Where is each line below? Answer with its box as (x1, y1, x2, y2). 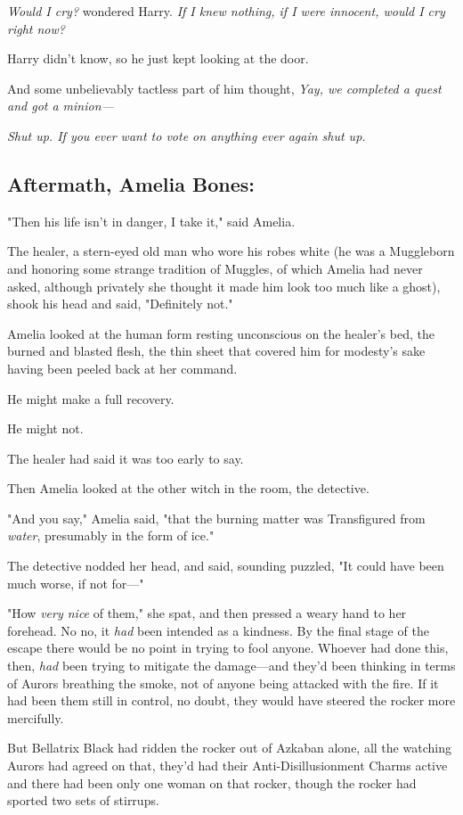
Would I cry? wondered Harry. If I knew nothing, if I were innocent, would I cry (7, 2, 445, 20)
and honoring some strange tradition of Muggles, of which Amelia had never (7, 259, 423, 277)
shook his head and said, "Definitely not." (7, 294, 233, 313)
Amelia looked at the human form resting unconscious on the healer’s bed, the (7, 324, 435, 342)
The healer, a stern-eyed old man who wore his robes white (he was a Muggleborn (7, 242, 455, 260)
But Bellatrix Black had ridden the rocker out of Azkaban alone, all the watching (7, 738, 451, 757)
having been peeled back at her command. (7, 358, 238, 377)
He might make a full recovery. (7, 389, 175, 407)
